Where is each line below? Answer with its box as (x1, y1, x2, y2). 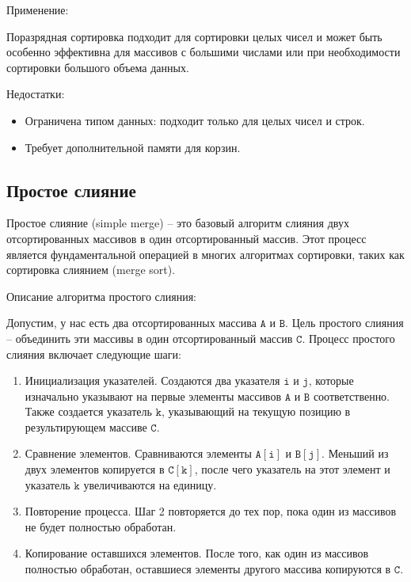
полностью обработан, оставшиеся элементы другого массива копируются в (25, 561, 391, 577)
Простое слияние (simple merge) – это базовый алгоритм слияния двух (6, 215, 349, 231)
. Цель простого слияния (285, 314, 404, 331)
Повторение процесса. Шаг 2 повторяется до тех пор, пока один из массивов (25, 503, 397, 519)
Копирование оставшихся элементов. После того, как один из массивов (25, 545, 369, 561)
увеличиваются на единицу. (83, 476, 217, 493)
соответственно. (313, 387, 390, 404)
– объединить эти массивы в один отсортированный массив (6, 329, 293, 346)
